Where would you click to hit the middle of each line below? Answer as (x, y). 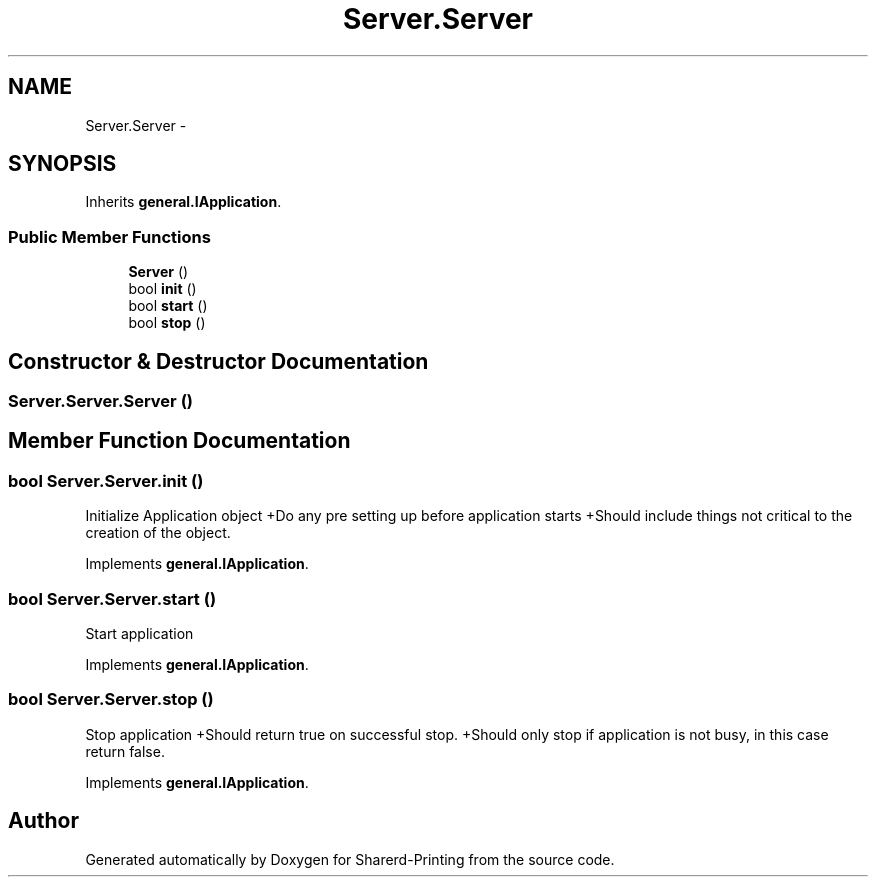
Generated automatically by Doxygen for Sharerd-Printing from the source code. (350, 859)
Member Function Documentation (179, 441)
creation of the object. (158, 533)
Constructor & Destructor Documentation (218, 361)
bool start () (168, 306)
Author (43, 821)
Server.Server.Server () (100, 401)
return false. (125, 751)
